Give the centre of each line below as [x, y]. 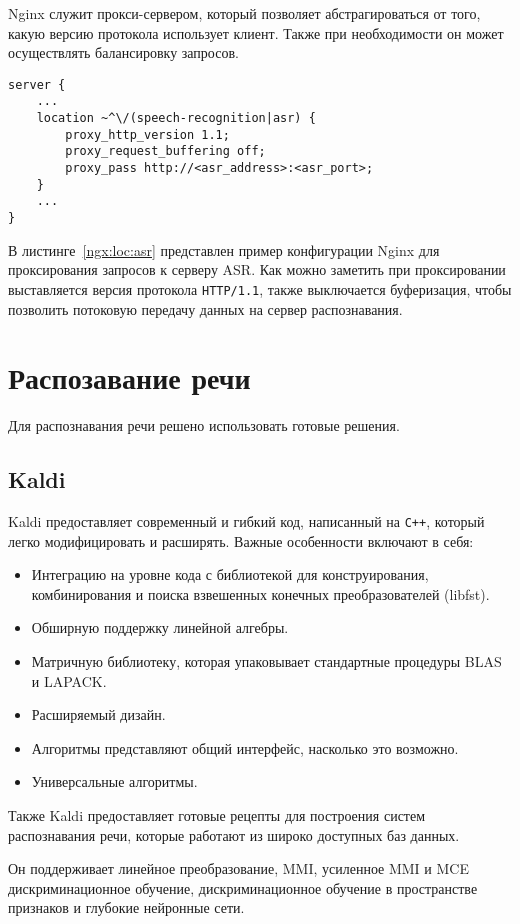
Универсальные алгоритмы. [114, 781]
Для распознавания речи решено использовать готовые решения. [204, 425]
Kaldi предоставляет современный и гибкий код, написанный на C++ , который [246, 521]
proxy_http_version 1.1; [147, 134]
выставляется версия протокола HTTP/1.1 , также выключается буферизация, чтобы [260, 288]
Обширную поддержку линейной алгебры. [160, 627]
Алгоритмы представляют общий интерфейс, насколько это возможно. [245, 747]
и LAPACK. [69, 680]
